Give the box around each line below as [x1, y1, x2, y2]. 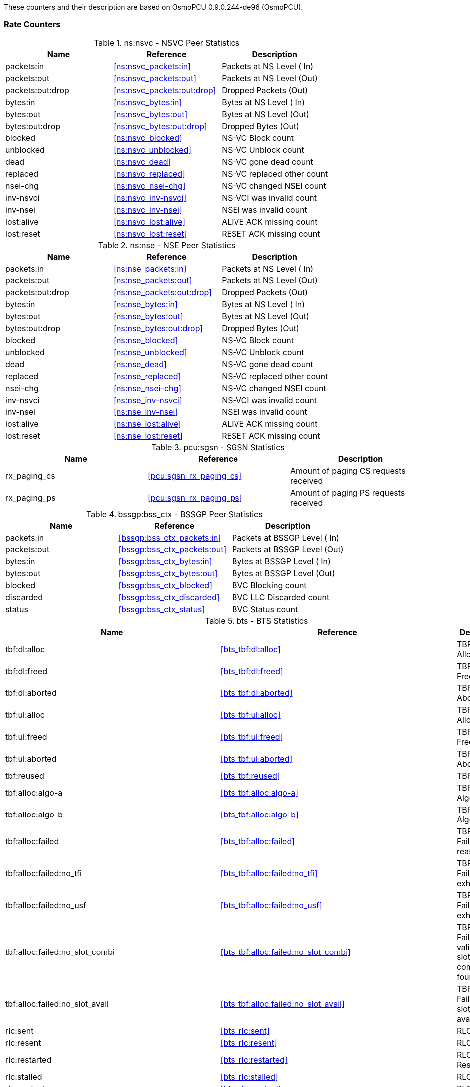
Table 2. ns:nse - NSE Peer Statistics [98, 240, 235, 250]
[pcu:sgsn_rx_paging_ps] [147, 492, 242, 503]
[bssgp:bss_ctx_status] [118, 604, 205, 614]
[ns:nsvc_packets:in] [114, 61, 191, 71]
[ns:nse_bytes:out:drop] [114, 323, 203, 333]
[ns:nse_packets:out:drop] [114, 287, 212, 297]
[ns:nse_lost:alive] [114, 418, 181, 429]
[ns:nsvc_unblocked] [114, 144, 192, 155]
